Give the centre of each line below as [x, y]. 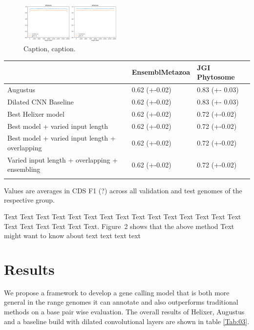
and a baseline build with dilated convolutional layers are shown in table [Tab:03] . [127, 321]
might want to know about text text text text [72, 236]
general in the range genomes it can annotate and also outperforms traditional [121, 302]
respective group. [29, 200]
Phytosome [216, 77]
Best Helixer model [36, 113]
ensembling [24, 169]
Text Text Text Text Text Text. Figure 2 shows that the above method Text [119, 226]
